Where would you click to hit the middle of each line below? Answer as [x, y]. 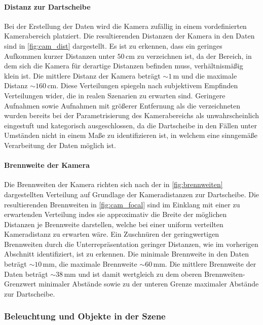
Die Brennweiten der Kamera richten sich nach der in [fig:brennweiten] [114, 184]
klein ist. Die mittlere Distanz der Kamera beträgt [82, 75]
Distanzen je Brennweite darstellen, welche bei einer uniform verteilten [114, 224]
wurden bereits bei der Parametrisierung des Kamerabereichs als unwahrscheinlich [132, 115]
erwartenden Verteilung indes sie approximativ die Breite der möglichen [116, 214]
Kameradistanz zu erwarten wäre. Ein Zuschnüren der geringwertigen [112, 234]
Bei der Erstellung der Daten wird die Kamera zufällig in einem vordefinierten [125, 26]
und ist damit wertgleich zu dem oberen [140, 274]
